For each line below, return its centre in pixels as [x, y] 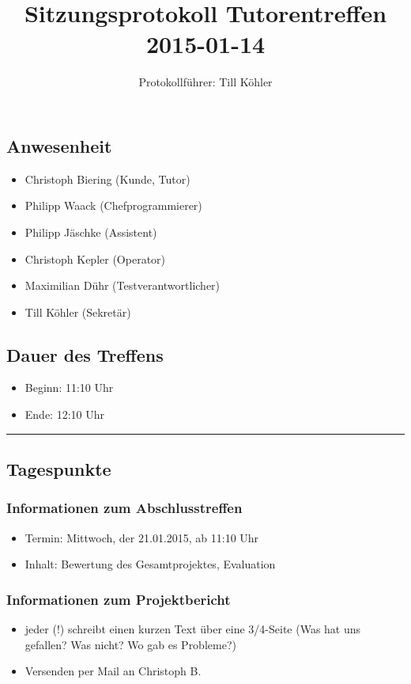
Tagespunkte [59, 469]
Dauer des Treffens [85, 354]
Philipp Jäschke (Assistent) [91, 232]
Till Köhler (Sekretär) [78, 312]
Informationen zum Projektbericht [119, 599]
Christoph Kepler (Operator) [95, 258]
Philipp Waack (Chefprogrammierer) [113, 205]
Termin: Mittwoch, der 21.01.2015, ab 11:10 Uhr [142, 537]
